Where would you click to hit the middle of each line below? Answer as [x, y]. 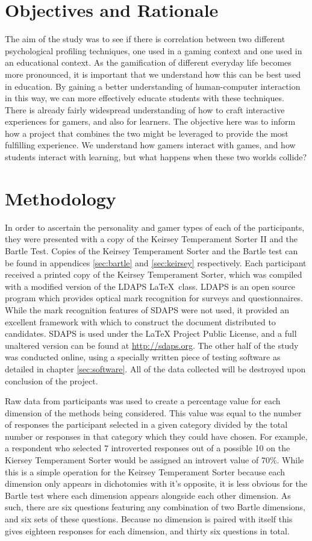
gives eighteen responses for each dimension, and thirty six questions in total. [147, 530]
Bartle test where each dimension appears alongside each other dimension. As [148, 495]
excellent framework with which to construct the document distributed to [140, 321]
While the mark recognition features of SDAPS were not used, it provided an [147, 309]
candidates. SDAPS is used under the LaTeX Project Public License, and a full [151, 333]
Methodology [61, 198]
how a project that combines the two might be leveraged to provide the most [147, 133]
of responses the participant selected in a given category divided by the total [146, 424]
